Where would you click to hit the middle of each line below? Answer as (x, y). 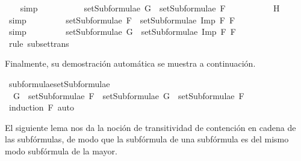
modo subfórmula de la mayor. (61, 150)
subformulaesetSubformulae (59, 83)
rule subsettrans (39, 43)
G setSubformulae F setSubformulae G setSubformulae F (129, 95)
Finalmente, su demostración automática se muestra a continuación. (130, 63)
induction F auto (41, 107)
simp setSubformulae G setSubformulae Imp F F (122, 32)
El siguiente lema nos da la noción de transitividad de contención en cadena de (150, 127)
